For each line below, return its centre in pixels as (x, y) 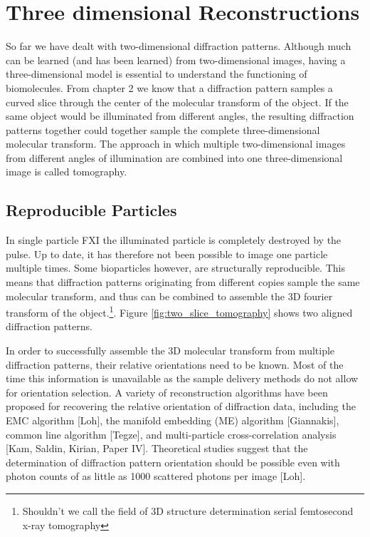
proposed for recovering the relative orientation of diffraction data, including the (181, 406)
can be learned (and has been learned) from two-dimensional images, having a (176, 60)
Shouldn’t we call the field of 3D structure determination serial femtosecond (188, 511)
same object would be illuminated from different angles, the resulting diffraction (180, 116)
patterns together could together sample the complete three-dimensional (163, 129)
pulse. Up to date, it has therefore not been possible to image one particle (167, 254)
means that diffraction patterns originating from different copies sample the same (183, 282)
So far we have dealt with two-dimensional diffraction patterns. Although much (179, 46)
